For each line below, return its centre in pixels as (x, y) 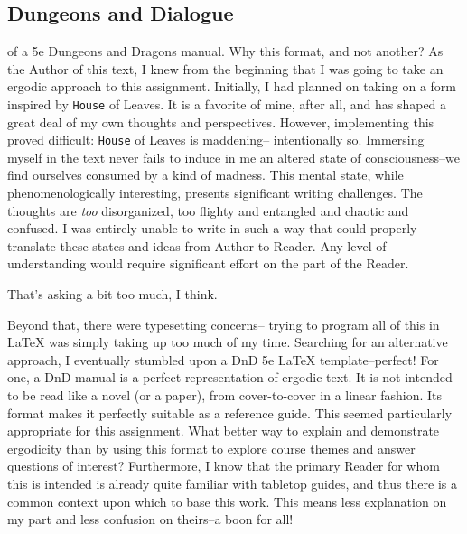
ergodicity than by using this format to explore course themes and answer (211, 448)
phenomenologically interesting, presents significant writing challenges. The (215, 193)
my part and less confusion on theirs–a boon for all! (150, 519)
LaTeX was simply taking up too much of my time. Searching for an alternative (228, 342)
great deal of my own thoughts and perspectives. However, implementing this (221, 122)
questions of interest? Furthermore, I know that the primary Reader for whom (224, 466)
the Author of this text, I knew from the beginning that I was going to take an (225, 68)
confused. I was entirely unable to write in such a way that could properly (212, 228)
